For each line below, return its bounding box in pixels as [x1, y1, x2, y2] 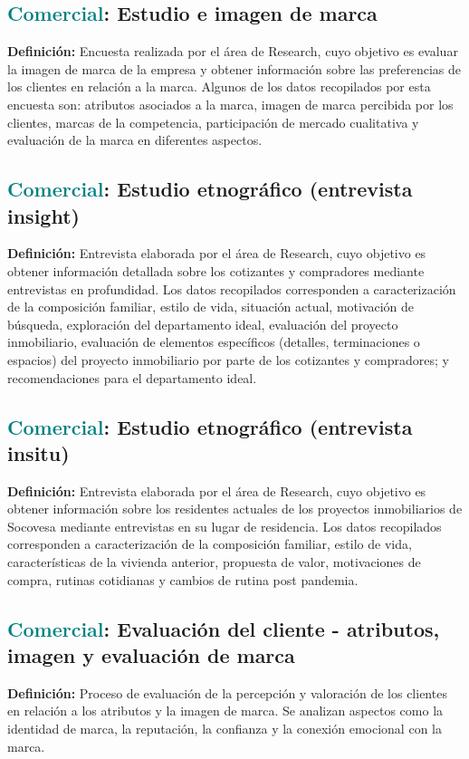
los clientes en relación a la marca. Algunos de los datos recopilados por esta [7, 77, 431, 96]
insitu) [7, 438, 70, 466]
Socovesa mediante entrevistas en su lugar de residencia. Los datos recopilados [7, 516, 442, 535]
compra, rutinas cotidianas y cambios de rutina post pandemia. [7, 570, 359, 589]
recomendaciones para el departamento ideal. [7, 368, 257, 387]
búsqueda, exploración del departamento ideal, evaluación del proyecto [7, 314, 398, 333]
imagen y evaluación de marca [7, 641, 295, 669]
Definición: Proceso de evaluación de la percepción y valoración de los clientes [7, 683, 447, 702]
